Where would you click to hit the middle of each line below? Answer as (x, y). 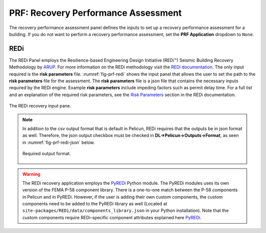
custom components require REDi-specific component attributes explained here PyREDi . (112, 217)
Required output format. (47, 154)
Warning (31, 174)
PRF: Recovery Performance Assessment (95, 13)
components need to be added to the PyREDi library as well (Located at (95, 204)
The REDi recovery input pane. (40, 106)
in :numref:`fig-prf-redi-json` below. (59, 142)
